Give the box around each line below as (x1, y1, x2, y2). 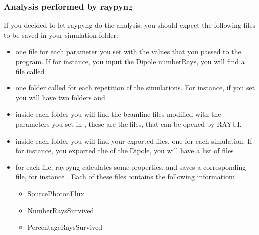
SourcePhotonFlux (27, 188, 84, 198)
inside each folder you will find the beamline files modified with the (15, 109, 221, 119)
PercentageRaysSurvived (27, 222, 103, 232)
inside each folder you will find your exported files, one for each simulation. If (15, 135, 252, 146)
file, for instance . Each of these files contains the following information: (15, 171, 235, 182)
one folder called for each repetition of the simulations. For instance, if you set (15, 82, 255, 93)
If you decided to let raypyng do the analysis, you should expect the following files (4, 20, 255, 30)
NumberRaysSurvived (27, 205, 94, 215)
